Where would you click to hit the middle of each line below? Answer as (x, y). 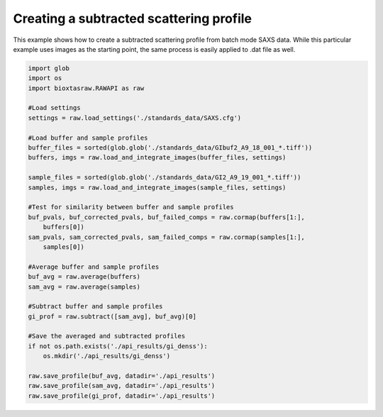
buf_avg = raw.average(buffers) (84, 277)
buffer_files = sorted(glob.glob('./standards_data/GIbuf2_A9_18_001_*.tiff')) (170, 148)
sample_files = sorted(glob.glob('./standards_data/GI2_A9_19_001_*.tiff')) (165, 178)
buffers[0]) (64, 227)
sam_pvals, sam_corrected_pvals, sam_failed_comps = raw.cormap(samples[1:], (166, 237)
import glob (49, 68)
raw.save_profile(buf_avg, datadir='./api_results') (122, 376)
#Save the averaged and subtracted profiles (107, 336)
